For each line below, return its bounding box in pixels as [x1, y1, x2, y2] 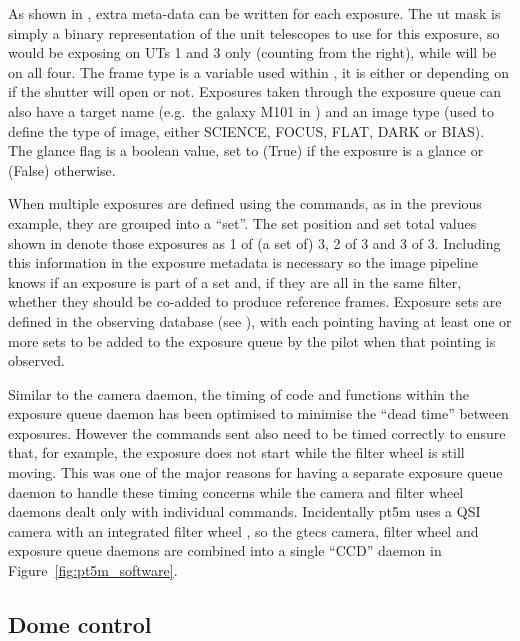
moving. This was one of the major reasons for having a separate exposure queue [8, 462, 503, 483]
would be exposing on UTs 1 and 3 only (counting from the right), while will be [8, 42, 497, 63]
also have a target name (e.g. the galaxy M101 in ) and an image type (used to [8, 100, 494, 121]
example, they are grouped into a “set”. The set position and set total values [8, 212, 477, 233]
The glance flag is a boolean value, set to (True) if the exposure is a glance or [8, 140, 484, 161]
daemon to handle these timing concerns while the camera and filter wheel [8, 481, 464, 502]
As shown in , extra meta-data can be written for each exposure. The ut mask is [8, 3, 501, 23]
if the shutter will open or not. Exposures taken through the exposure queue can [8, 81, 502, 102]
